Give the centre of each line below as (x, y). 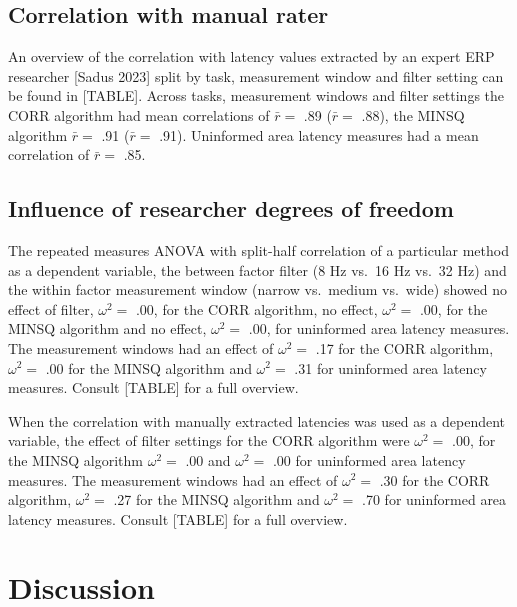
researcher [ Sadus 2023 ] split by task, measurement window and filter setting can (256, 75)
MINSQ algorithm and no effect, (107, 328)
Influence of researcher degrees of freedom (231, 208)
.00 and (208, 459)
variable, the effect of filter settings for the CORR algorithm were (209, 440)
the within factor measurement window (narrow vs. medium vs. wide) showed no (257, 289)
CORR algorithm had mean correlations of (139, 114)
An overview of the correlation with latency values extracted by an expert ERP (251, 56)
